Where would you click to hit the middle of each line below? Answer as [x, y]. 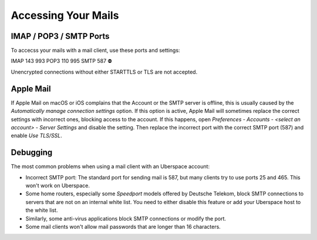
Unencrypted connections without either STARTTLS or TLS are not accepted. [104, 72]
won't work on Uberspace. [58, 186]
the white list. [42, 210]
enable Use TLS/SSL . [37, 136]
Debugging [32, 153]
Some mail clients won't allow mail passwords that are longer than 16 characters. [123, 226]
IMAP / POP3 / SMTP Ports [60, 36]
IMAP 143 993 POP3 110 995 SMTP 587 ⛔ [61, 61]
